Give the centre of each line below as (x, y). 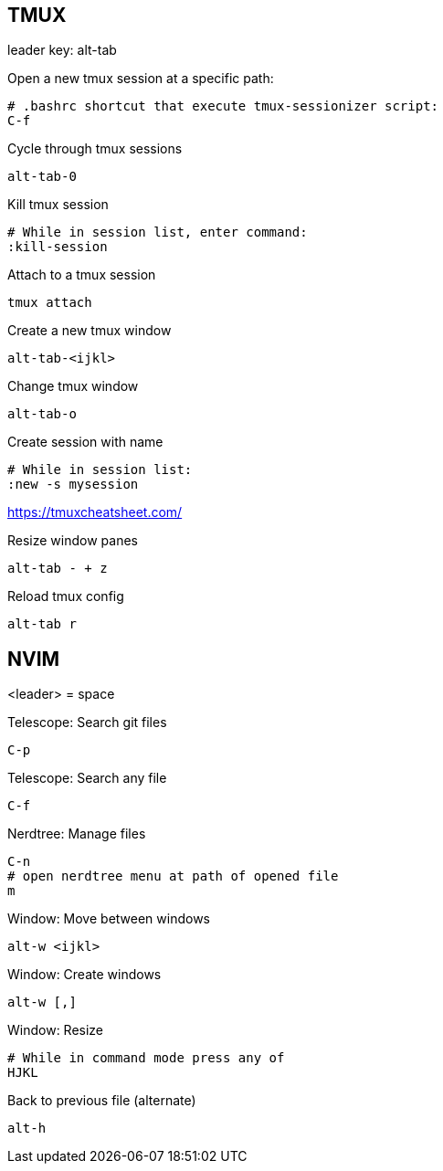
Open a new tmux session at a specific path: (141, 79)
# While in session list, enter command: (158, 232)
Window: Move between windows (109, 919)
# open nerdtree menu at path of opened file (173, 876)
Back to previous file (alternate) (102, 1101)
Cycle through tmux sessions (95, 149)
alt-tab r (42, 624)
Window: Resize (56, 1030)
